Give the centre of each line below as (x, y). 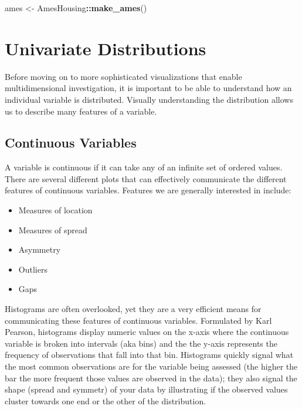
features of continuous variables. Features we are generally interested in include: (148, 190)
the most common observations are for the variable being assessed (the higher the (151, 366)
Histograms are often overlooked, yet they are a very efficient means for (133, 309)
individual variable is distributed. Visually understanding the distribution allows (149, 99)
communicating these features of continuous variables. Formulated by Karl (138, 320)
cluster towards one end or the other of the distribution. (106, 400)
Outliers (33, 269)
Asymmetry (40, 249)
